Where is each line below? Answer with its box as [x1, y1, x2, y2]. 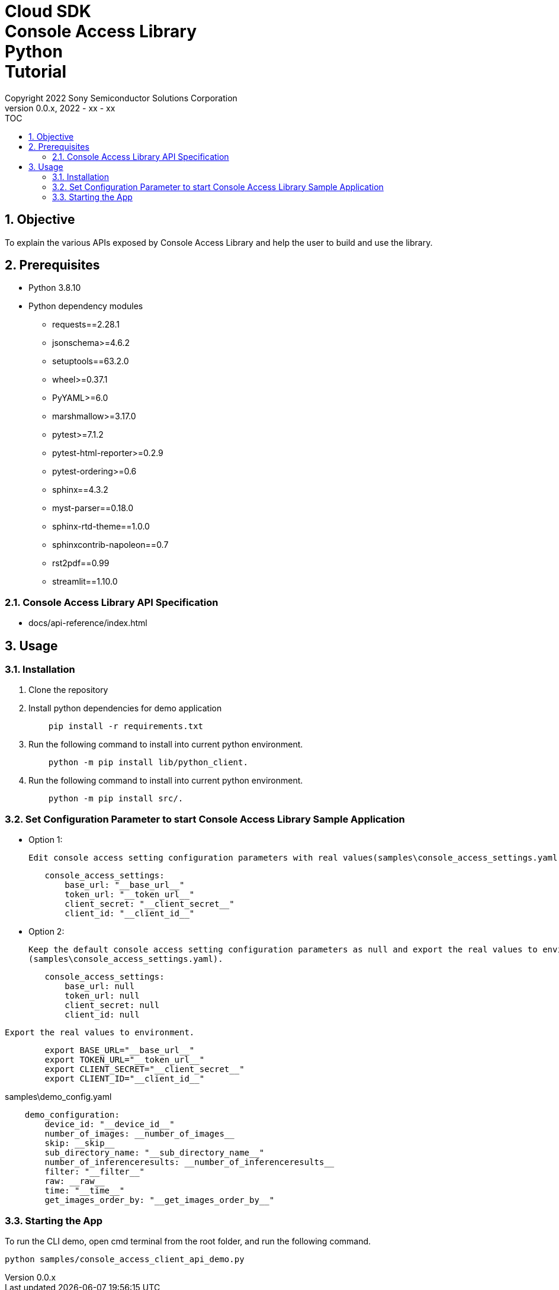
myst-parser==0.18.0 [52, 503, 134, 514]
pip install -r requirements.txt [48, 721, 204, 731]
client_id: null [65, 1010, 140, 1020]
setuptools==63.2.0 [52, 356, 129, 367]
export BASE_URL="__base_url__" [44, 1045, 195, 1055]
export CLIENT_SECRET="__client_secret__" [44, 1064, 245, 1074]
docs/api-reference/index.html [28, 618, 147, 628]
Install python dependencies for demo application [28, 703, 222, 714]
